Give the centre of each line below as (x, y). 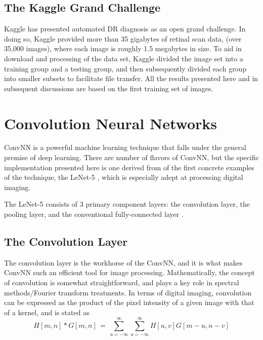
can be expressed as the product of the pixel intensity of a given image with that (129, 302)
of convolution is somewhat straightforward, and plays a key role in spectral (122, 282)
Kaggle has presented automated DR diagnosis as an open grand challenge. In (125, 29)
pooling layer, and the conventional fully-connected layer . (94, 214)
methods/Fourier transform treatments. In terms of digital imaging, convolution (128, 292)
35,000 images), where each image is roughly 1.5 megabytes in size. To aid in (123, 48)
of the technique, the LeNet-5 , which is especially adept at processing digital (124, 177)
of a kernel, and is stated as (47, 312)
